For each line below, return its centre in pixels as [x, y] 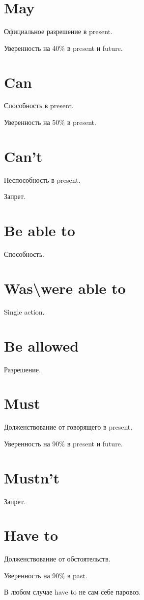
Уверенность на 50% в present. [50, 122]
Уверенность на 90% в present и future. [63, 443]
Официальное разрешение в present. [58, 31]
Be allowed [42, 345]
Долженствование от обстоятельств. [57, 559]
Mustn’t [32, 477]
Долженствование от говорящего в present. [68, 427]
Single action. [24, 311]
